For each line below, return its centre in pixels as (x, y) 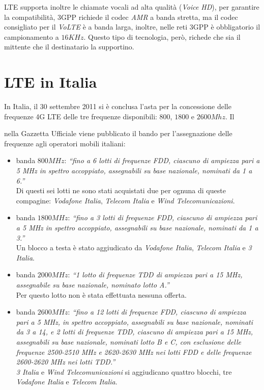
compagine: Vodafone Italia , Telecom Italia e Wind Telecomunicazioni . (125, 200)
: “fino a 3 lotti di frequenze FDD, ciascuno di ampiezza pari (163, 217)
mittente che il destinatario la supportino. (69, 47)
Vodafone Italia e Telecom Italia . (67, 382)
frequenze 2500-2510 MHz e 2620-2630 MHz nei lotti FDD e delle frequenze (134, 352)
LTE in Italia (51, 82)
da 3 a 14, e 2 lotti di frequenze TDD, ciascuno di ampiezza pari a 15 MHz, (135, 332)
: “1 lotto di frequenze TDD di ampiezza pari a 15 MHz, (155, 275)
